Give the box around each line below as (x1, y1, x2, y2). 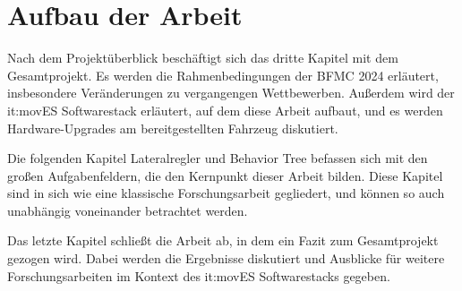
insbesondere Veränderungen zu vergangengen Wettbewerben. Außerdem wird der (7, 83, 455, 102)
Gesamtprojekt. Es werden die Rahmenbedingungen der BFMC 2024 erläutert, (7, 65, 439, 84)
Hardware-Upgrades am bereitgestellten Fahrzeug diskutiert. (7, 118, 338, 137)
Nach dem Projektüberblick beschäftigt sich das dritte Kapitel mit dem (7, 48, 398, 67)
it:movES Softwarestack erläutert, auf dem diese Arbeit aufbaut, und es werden (7, 100, 443, 119)
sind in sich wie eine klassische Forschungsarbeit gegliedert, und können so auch (7, 184, 445, 202)
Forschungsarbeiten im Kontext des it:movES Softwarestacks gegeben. (7, 266, 390, 285)
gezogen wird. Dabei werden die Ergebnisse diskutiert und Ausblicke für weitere (7, 249, 445, 268)
